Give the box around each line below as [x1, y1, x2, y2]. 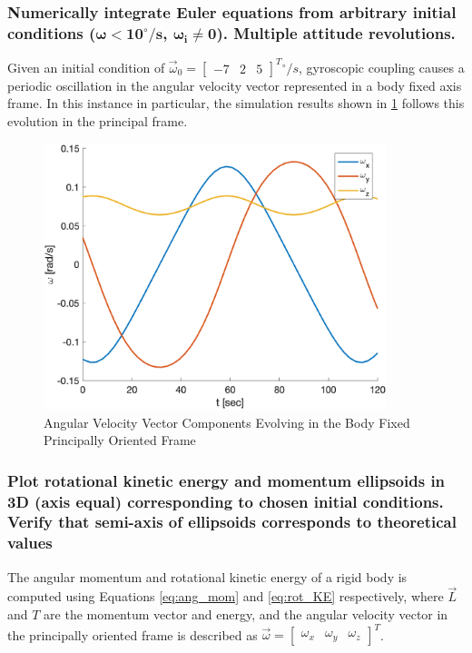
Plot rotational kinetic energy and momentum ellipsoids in [7, 469, 446, 491]
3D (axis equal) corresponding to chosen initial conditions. [7, 490, 444, 512]
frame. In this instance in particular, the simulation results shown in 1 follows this [7, 94, 465, 113]
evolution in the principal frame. [7, 111, 188, 130]
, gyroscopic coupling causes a [299, 57, 465, 76]
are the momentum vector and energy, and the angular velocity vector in [44, 605, 448, 624]
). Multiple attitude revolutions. [216, 21, 456, 44]
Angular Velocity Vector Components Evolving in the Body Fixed [44, 412, 410, 431]
